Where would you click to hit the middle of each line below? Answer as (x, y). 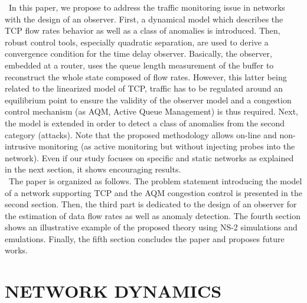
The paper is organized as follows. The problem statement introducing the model (155, 180)
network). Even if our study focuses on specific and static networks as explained (149, 157)
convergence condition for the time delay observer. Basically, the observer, (138, 53)
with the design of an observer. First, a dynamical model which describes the (144, 19)
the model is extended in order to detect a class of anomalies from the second (145, 123)
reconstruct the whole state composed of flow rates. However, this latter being (146, 76)
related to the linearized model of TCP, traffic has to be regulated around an (144, 88)
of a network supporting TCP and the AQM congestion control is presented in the (153, 192)
